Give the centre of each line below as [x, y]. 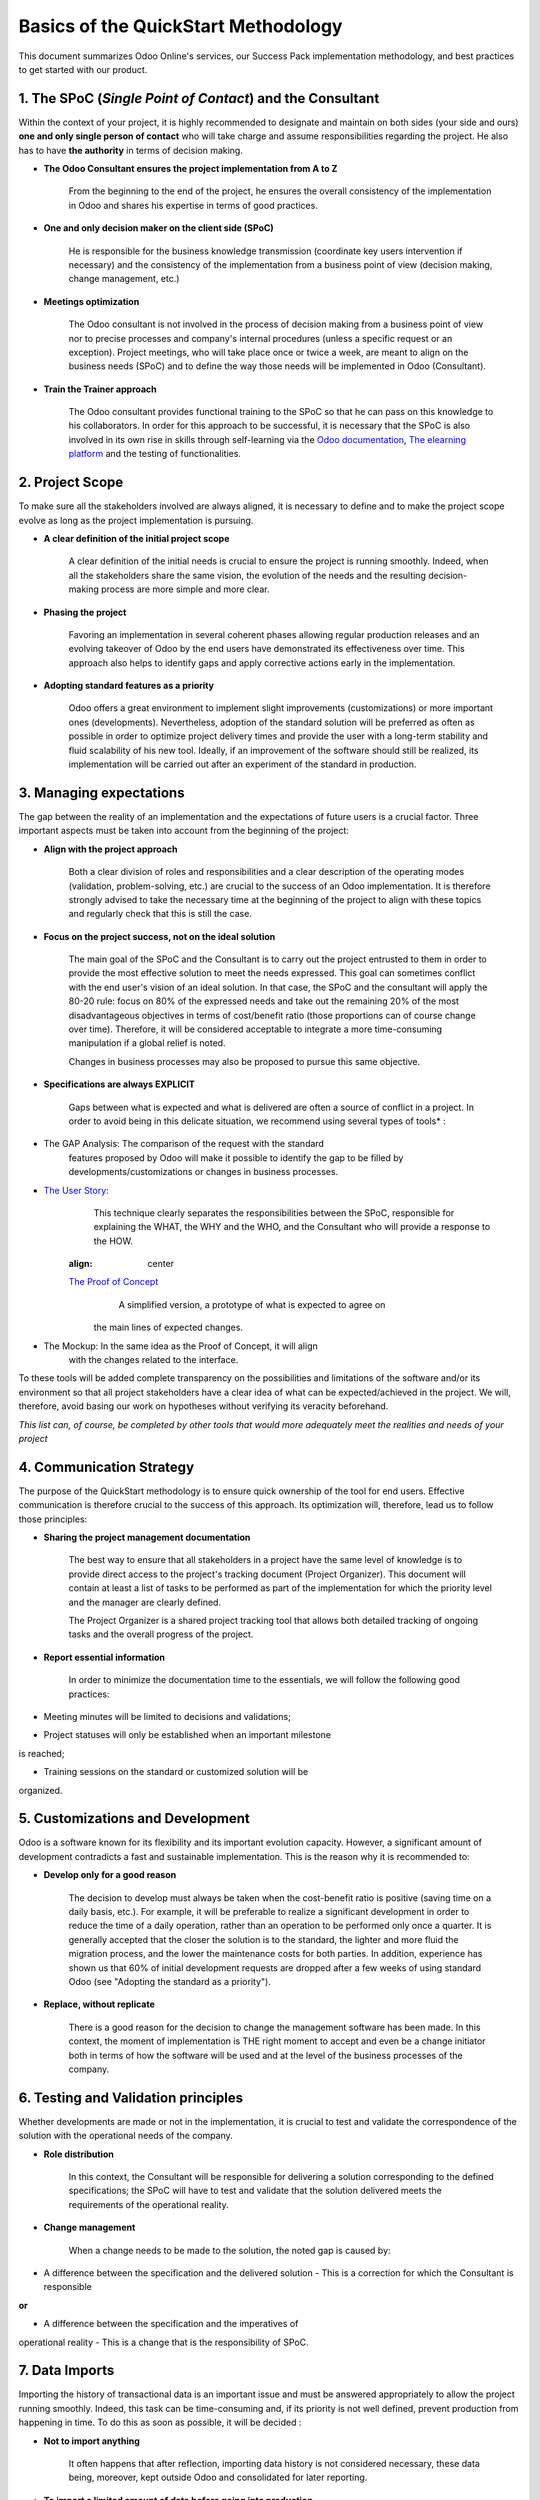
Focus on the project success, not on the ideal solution [159, 936]
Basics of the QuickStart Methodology [180, 26]
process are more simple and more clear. [185, 589]
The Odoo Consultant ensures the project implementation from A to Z [190, 169]
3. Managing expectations [101, 792]
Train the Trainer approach [100, 389]
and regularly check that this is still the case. [160, 914]
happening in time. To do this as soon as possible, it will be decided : [160, 2422]
